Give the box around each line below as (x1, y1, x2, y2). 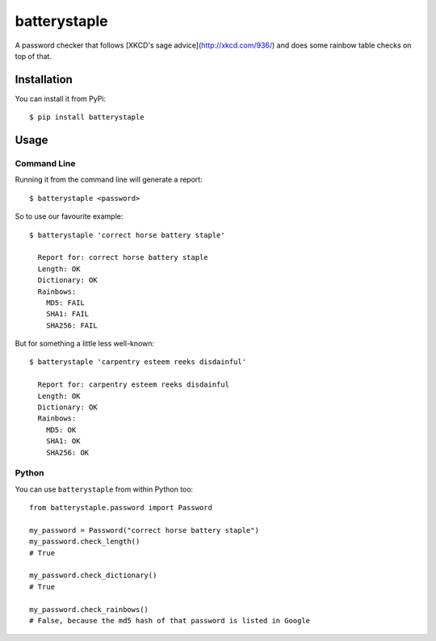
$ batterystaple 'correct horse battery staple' (29, 230, 225, 240)
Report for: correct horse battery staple (37, 253, 209, 262)
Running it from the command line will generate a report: (15, 174, 203, 185)
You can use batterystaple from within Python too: (15, 484, 194, 494)
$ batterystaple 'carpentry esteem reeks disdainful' (29, 358, 246, 367)
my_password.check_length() (29, 537, 140, 547)
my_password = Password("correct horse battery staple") (29, 526, 260, 534)
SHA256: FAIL (45, 320, 98, 330)
